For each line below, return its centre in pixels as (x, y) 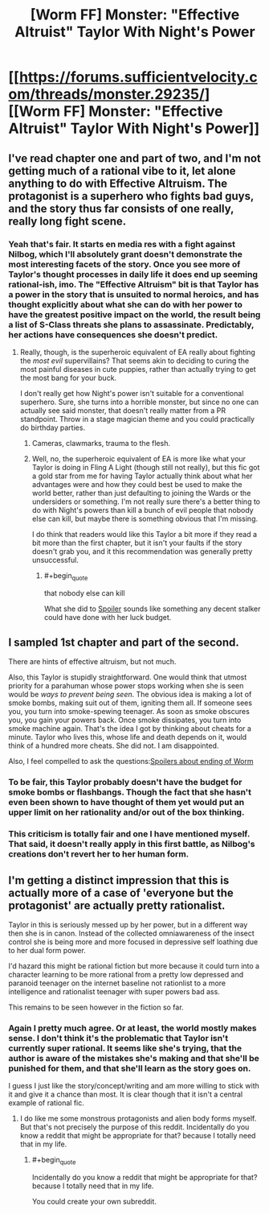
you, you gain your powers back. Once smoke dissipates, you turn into (125, 720)
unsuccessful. (55, 560)
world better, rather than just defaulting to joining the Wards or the (141, 493)
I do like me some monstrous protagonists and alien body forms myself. (138, 1119)
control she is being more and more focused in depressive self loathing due (133, 942)
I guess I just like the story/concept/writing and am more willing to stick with (134, 1086)
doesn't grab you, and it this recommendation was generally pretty (142, 551)
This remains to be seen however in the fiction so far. (96, 1007)
